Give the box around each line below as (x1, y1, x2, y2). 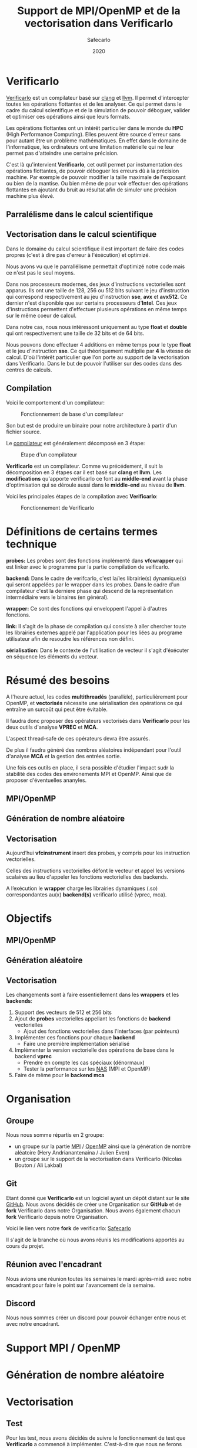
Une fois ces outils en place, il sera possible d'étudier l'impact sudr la (6, 764, 175, 771)
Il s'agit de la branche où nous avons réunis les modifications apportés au (6, 1236, 185, 1243)
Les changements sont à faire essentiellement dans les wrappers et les (6, 991, 179, 998)
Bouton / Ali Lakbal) (14, 1162, 63, 1169)
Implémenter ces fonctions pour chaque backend (14, 1033, 135, 1041)
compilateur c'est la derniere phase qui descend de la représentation (6, 587, 173, 594)
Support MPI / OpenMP (6, 1341, 121, 1355)
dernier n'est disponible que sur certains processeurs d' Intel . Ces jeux (6, 299, 178, 306)
